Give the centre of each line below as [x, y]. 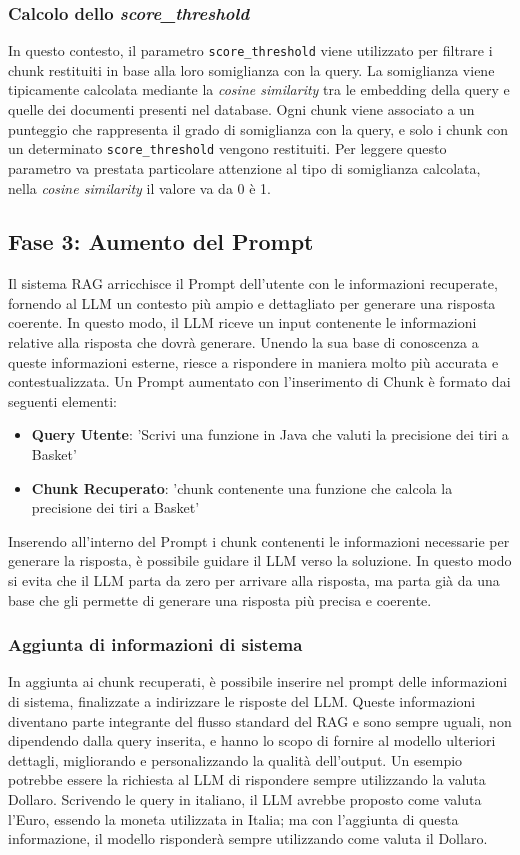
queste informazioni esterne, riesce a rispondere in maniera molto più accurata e [253, 361]
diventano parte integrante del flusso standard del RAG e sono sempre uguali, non [260, 720]
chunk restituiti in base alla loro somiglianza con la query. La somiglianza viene [251, 69]
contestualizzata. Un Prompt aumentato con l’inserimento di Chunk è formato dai [259, 381]
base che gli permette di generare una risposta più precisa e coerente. [220, 599]
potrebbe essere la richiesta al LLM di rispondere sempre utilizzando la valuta [247, 779]
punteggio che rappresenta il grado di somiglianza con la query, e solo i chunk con [258, 128]
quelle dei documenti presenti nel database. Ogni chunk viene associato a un [241, 109]
